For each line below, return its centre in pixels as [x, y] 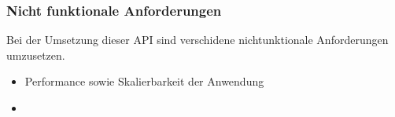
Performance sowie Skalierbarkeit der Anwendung [144, 81]
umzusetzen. [36, 55]
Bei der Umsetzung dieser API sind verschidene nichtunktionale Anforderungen [197, 40]
